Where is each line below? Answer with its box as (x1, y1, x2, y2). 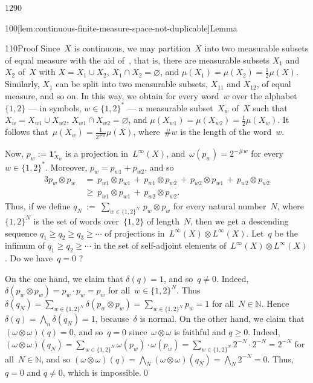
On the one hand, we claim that (5, 272, 123, 284)
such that (253, 101, 288, 114)
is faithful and (174, 326, 226, 338)
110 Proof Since (5, 42, 60, 54)
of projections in (105, 226, 165, 239)
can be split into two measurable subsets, (56, 77, 208, 90)
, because (95, 312, 129, 325)
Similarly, (5, 77, 40, 90)
